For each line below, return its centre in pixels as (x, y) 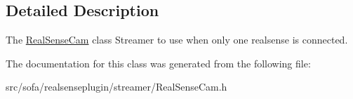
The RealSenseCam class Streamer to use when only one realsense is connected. (177, 40)
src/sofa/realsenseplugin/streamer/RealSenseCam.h (116, 87)
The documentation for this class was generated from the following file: (158, 63)
